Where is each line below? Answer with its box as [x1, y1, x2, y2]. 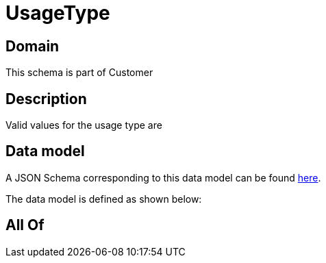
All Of [5, 216, 45, 234]
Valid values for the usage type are [5, 119, 162, 131]
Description [5, 90, 87, 108]
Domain [5, 37, 60, 55]
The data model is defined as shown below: [5, 192, 202, 205]
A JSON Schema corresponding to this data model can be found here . [5, 171, 321, 184]
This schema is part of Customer [5, 66, 153, 79]
